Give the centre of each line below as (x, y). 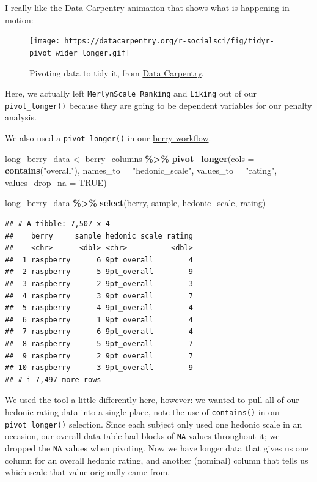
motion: (19, 19)
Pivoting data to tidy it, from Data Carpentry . (117, 72)
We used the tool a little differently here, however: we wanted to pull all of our (152, 400)
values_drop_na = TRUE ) (56, 182)
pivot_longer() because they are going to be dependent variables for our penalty (158, 105)
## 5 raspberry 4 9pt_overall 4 (99, 308)
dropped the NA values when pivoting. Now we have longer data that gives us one (157, 447)
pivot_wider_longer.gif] (80, 53)
